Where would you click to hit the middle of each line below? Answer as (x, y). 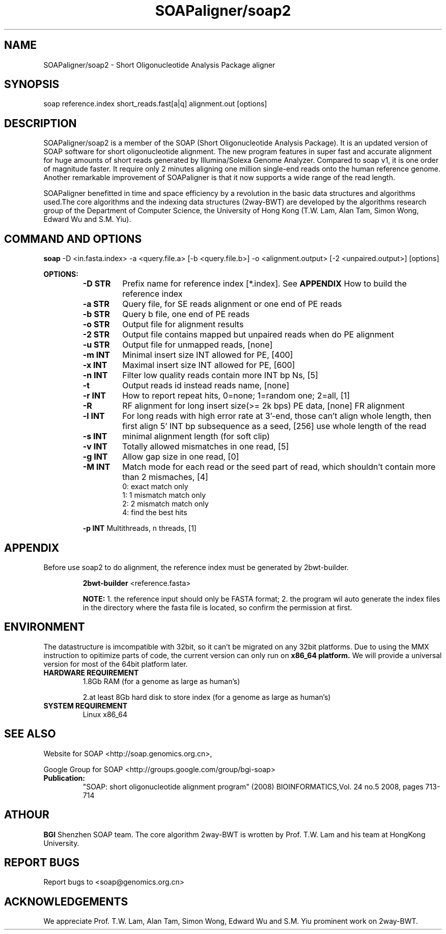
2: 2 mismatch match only (165, 504)
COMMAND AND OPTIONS (73, 239)
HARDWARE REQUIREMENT (91, 672)
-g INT (95, 457)
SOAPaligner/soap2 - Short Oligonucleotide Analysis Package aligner (159, 65)
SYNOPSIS (32, 84)
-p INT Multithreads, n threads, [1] (140, 528)
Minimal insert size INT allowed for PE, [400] (208, 355)
